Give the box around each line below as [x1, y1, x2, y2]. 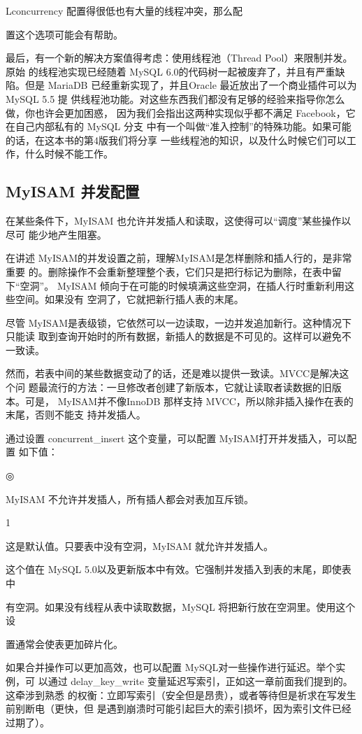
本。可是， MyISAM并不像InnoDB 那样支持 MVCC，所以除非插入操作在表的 [6, 393, 354, 408]
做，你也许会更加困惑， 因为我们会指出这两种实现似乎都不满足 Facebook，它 [6, 105, 356, 120]
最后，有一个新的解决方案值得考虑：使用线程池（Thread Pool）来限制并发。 [6, 50, 353, 65]
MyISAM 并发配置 [6, 181, 140, 202]
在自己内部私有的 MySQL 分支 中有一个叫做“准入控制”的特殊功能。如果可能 [6, 119, 352, 134]
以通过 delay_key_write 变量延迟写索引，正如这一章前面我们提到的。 [38, 673, 353, 688]
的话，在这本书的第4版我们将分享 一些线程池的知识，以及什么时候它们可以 [6, 132, 347, 147]
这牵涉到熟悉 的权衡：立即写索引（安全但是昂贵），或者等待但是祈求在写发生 [6, 687, 356, 702]
